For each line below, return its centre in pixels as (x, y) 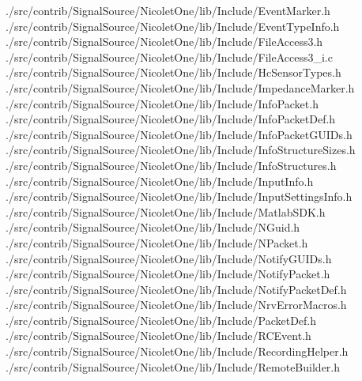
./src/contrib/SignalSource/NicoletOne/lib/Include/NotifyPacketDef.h (176, 289)
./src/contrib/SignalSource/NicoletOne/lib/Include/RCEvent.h (158, 336)
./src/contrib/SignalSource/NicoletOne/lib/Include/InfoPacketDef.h (171, 119)
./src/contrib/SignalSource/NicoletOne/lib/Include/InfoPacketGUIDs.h (179, 134)
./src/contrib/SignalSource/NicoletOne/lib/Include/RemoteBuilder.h (173, 366)
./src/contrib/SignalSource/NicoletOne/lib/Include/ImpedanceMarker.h (180, 87)
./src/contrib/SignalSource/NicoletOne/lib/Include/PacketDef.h (161, 320)
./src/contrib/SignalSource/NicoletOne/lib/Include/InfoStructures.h (171, 165)
